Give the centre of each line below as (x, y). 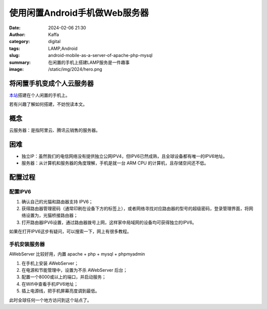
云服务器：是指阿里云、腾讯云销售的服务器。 (55, 130)
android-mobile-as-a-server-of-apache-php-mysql (100, 55)
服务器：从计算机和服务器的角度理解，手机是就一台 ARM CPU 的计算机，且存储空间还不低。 (115, 163)
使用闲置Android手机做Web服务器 (79, 13)
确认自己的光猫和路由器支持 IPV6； (57, 202)
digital (54, 42)
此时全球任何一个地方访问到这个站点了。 (50, 300)
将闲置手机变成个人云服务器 (51, 83)
